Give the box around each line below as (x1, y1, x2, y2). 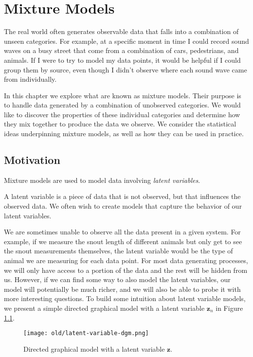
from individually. (4, 74, 57, 84)
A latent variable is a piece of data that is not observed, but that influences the (4, 191, 241, 201)
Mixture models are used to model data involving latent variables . (4, 175, 200, 185)
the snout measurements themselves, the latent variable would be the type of (4, 246, 233, 256)
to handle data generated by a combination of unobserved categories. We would (4, 100, 241, 110)
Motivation (4, 152, 60, 167)
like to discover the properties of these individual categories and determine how (4, 109, 240, 119)
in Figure (216, 303, 243, 313)
